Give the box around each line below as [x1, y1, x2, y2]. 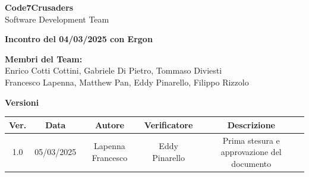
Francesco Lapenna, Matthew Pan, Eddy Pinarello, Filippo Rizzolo [5, 75, 249, 88]
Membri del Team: [5, 52, 83, 65]
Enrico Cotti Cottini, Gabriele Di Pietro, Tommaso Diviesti [5, 64, 222, 77]
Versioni [5, 96, 39, 108]
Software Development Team [5, 12, 109, 25]
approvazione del [220, 146, 282, 158]
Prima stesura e [222, 134, 280, 146]
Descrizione [227, 118, 275, 131]
